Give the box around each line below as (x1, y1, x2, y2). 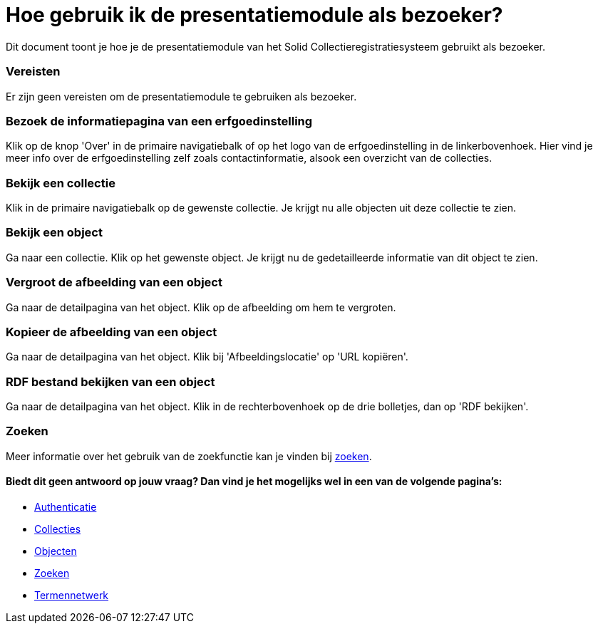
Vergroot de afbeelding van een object (6, 275, 222, 290)
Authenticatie (34, 500, 97, 513)
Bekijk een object (6, 225, 103, 240)
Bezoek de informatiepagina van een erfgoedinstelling (6, 113, 313, 128)
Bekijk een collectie (6, 175, 115, 190)
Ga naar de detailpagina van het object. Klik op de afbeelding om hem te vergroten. (6, 301, 396, 313)
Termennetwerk (34, 588, 109, 601)
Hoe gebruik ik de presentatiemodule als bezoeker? (6, 3, 503, 27)
